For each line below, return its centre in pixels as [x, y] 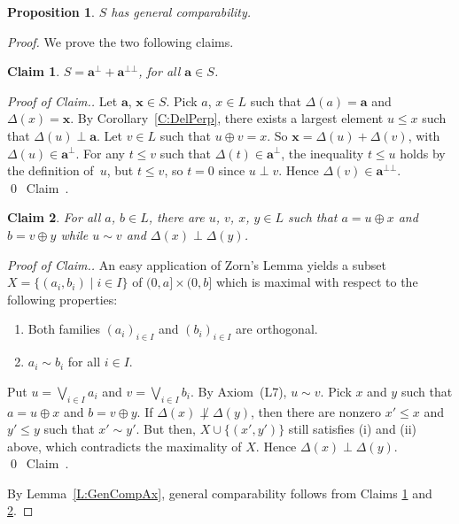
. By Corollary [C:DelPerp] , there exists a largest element [227, 118]
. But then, [166, 429]
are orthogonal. [277, 329]
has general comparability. [181, 12]
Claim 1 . [34, 71]
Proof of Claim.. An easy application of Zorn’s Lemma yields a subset [197, 264]
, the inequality [323, 153]
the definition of [51, 170]
